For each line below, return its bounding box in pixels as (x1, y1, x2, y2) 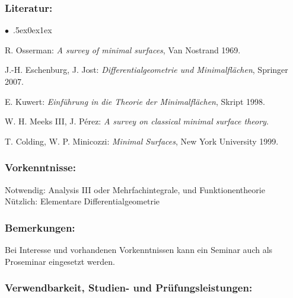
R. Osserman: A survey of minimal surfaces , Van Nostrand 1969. (5, 43, 241, 56)
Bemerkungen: (5, 220, 75, 235)
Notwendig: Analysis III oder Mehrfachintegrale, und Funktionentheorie (5, 183, 265, 196)
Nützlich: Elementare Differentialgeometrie (5, 195, 160, 207)
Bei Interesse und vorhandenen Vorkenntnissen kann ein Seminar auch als (5, 243, 273, 255)
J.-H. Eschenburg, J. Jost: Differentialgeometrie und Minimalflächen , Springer (5, 63, 288, 76)
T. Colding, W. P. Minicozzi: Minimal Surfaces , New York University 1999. (5, 134, 279, 147)
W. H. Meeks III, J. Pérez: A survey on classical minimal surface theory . (5, 115, 269, 127)
